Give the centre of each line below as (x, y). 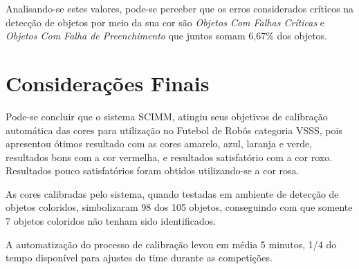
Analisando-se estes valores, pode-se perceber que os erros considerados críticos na (180, 8)
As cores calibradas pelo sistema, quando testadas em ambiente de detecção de (172, 193)
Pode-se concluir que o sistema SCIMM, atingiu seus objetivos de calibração (167, 116)
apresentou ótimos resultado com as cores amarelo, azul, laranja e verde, (159, 143)
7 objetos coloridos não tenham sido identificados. (111, 221)
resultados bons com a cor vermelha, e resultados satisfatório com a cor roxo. (169, 157)
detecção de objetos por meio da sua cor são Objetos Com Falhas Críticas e (165, 22)
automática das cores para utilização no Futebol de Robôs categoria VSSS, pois (174, 130)
